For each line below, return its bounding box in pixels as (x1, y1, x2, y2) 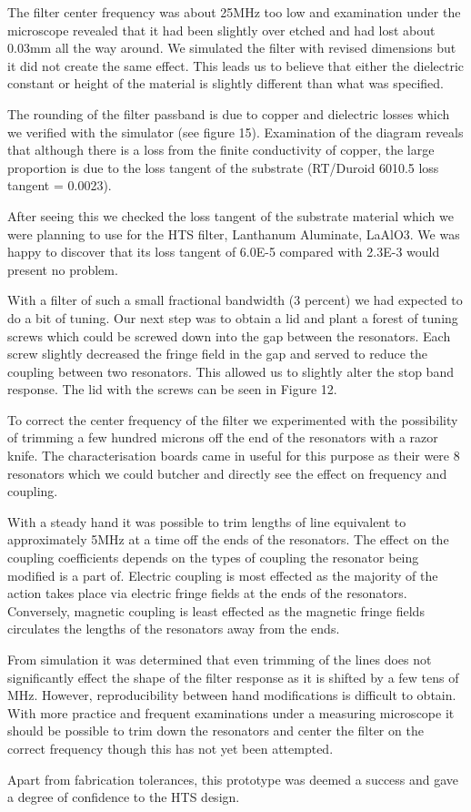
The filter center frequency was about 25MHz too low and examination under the (7, 3, 461, 21)
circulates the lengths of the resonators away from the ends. (7, 619, 340, 638)
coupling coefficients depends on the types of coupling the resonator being (7, 548, 419, 567)
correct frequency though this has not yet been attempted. (7, 738, 334, 757)
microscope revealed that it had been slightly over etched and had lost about (7, 20, 436, 39)
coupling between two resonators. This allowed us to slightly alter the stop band (7, 361, 454, 381)
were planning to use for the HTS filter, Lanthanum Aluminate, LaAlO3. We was (7, 224, 460, 243)
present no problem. (7, 259, 118, 279)
